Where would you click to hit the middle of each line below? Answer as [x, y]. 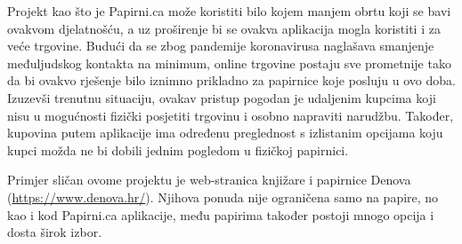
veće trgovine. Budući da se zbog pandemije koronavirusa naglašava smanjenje [221, 46]
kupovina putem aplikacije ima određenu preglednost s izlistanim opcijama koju [225, 133]
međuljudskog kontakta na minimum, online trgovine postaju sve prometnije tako [229, 63]
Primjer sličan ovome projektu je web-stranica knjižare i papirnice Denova [209, 180]
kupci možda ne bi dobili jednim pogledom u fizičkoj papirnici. [178, 150]
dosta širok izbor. [55, 232]
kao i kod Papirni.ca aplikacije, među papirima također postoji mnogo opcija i [221, 214]
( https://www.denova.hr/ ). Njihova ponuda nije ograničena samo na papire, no [223, 197]
